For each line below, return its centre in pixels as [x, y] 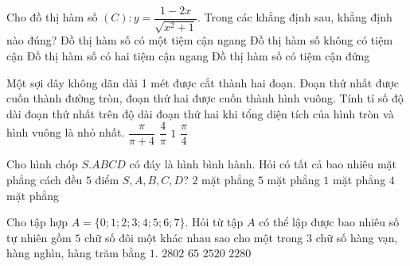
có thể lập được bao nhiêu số [329, 222]
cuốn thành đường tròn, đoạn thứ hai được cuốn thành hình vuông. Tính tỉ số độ [205, 98]
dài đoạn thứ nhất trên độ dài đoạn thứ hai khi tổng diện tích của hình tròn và [200, 113]
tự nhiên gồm [39, 237]
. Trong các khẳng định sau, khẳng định [295, 17]
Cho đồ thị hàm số [52, 17]
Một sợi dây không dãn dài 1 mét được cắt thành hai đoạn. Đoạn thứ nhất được [203, 82]
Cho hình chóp [42, 164]
